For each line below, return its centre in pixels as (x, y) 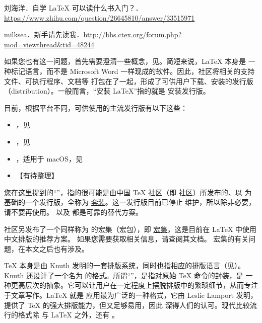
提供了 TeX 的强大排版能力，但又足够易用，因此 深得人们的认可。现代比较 (127, 305)
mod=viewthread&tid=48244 (49, 44)
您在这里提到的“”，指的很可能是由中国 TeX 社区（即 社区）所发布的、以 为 (128, 192)
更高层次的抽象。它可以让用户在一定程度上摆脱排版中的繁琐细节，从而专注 (134, 285)
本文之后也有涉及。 (57, 248)
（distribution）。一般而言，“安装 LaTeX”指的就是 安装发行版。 (107, 91)
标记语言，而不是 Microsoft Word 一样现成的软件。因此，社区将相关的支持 (133, 71)
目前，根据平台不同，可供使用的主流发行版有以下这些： (96, 107)
